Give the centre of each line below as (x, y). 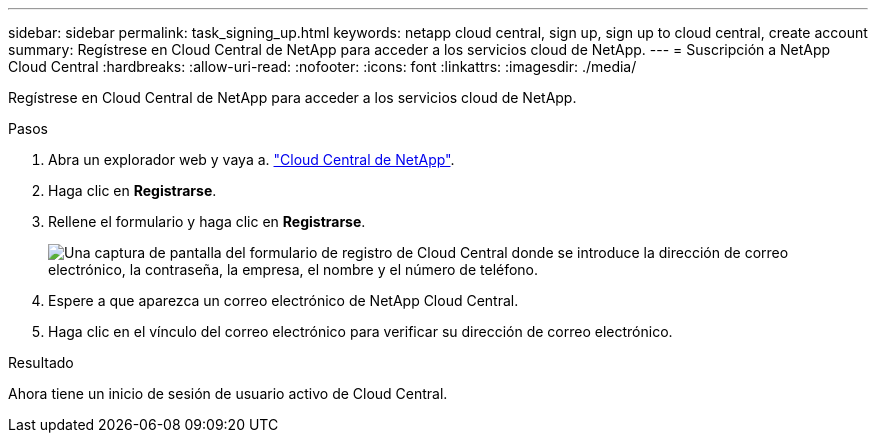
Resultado (41, 362)
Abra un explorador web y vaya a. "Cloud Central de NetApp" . (251, 159)
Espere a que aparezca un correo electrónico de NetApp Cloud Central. (283, 300)
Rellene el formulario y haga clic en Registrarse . (207, 221)
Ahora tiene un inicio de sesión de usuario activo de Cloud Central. (228, 393)
